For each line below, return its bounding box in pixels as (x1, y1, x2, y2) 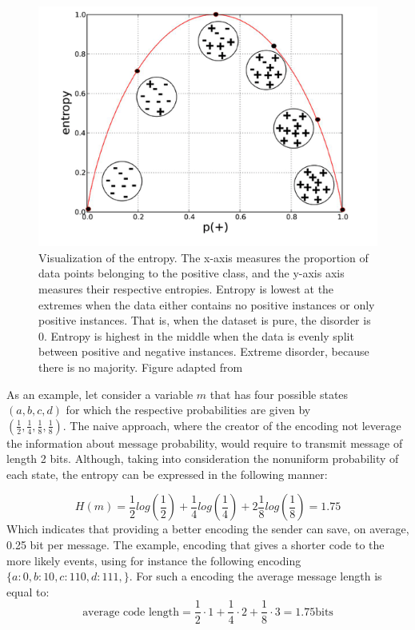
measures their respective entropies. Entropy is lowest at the (38, 280, 334, 297)
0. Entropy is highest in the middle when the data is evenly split (38, 327, 354, 344)
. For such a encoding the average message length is (129, 568, 382, 584)
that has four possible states (209, 385, 349, 402)
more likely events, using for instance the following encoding (6, 552, 301, 568)
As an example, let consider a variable (6, 385, 194, 402)
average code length (82, 606, 180, 618)
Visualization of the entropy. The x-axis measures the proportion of (38, 249, 369, 265)
